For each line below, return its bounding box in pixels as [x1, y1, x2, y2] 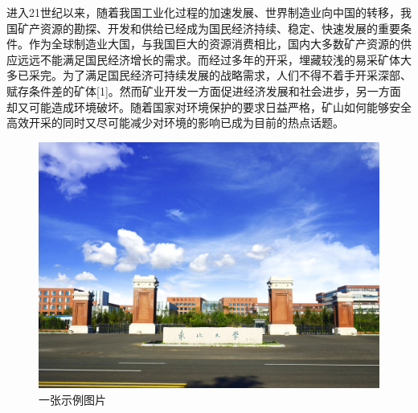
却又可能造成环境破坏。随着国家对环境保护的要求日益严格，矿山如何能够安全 [6, 98, 412, 115]
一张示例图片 [39, 391, 106, 407]
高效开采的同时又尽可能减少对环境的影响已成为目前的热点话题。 [6, 114, 344, 131]
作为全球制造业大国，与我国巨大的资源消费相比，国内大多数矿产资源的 [28, 35, 400, 52]
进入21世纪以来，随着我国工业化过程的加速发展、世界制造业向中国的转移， [6, 4, 400, 20]
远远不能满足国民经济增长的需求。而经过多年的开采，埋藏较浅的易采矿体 [17, 51, 400, 67]
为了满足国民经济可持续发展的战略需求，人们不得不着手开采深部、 [62, 67, 412, 84]
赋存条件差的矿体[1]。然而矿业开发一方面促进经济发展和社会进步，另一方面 [6, 82, 401, 99]
